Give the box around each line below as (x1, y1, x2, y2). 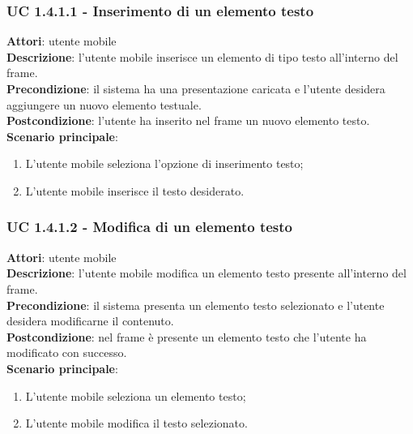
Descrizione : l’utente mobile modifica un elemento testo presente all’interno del (6, 264, 407, 281)
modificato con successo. (6, 344, 127, 361)
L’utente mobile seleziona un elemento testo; (25, 387, 246, 404)
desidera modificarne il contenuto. (6, 312, 174, 329)
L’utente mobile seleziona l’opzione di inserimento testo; (25, 155, 304, 172)
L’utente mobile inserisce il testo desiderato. (25, 182, 245, 199)
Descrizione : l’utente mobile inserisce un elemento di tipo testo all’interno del (6, 48, 398, 65)
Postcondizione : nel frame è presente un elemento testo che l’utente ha (6, 328, 367, 345)
